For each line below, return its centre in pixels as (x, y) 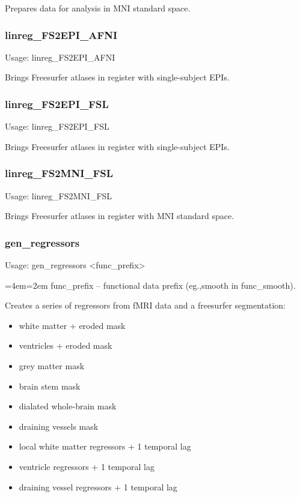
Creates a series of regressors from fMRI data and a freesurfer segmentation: (145, 305)
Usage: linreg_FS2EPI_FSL (57, 126)
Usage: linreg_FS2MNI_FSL (59, 195)
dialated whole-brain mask (68, 406)
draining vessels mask (59, 426)
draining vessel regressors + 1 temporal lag (98, 486)
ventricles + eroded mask (66, 345)
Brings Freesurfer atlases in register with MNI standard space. (120, 216)
